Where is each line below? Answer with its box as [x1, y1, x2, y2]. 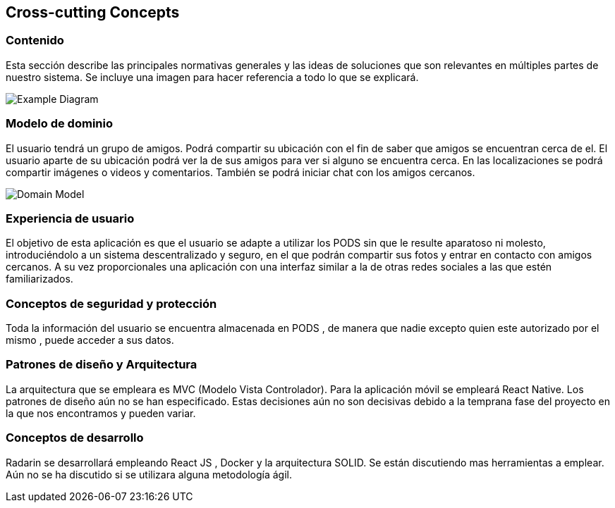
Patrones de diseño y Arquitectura [6, 357, 197, 372]
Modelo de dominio [6, 116, 113, 131]
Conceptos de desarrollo [6, 430, 144, 445]
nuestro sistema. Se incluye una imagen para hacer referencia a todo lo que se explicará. [6, 70, 419, 83]
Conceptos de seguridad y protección [6, 296, 217, 311]
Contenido [6, 33, 64, 48]
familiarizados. [6, 273, 73, 285]
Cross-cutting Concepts [6, 4, 180, 21]
